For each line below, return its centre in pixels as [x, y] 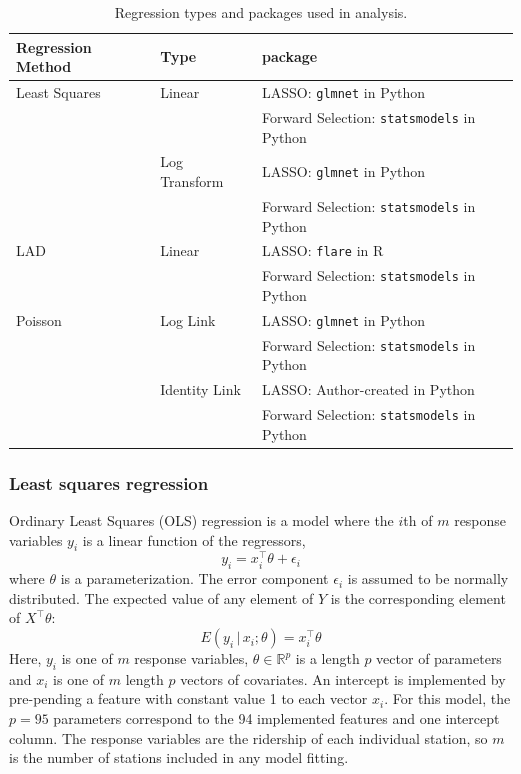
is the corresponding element [418, 597]
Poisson [39, 319]
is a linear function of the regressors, [194, 539]
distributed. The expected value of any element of [161, 597]
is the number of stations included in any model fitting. [179, 757]
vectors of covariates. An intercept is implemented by [343, 678]
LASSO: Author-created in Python [368, 389]
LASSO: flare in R [322, 250]
